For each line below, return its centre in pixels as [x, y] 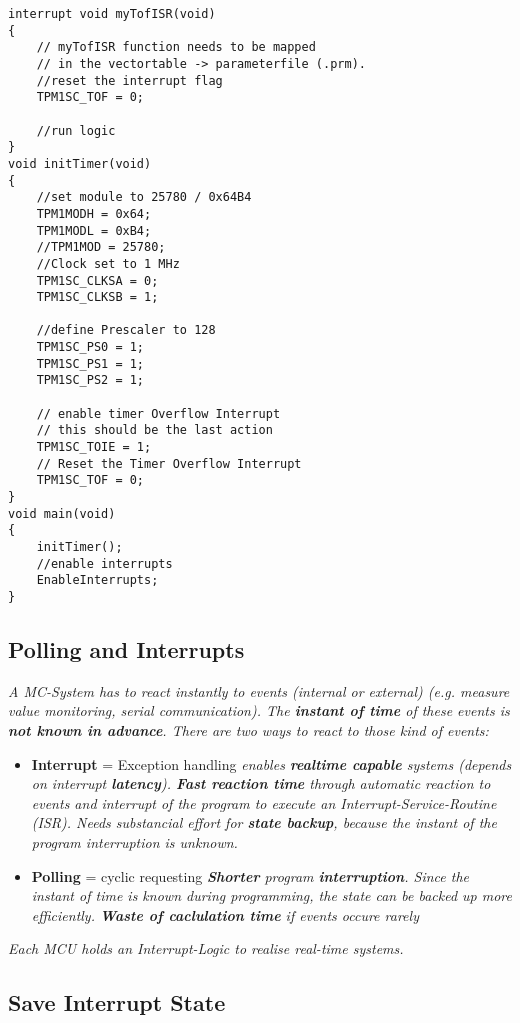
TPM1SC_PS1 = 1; [90, 363]
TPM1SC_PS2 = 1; [90, 380]
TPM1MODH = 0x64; [94, 213]
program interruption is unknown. [134, 841]
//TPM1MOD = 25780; [101, 247]
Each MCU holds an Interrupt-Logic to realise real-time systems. [206, 948]
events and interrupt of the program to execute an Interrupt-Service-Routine [264, 802]
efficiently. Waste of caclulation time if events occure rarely [225, 914]
